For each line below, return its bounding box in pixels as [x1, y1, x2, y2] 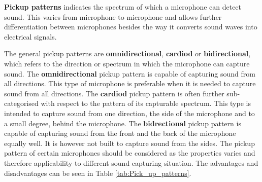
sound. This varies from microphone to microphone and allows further [4, 11, 222, 22]
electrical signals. [4, 31, 57, 42]
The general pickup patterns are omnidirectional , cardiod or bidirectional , [4, 48, 251, 59]
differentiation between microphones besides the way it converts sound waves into [4, 21, 257, 32]
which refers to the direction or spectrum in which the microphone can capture [4, 58, 250, 68]
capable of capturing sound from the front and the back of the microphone [4, 128, 236, 138]
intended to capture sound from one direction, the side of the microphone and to [4, 107, 255, 118]
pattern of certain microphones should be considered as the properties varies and [4, 148, 255, 158]
